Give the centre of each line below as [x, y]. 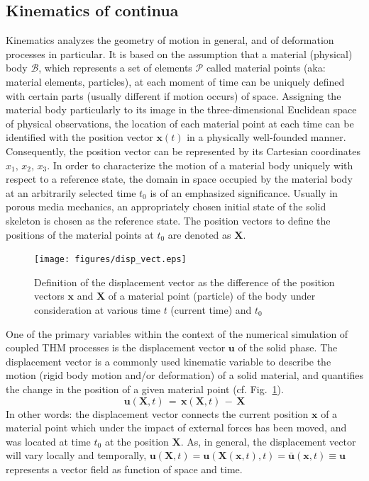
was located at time [48, 441]
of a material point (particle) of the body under [212, 296]
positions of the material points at [80, 234]
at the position [137, 441]
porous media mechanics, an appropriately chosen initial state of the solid [166, 206]
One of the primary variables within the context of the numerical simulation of [177, 333]
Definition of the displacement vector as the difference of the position [184, 282]
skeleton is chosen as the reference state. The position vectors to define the [168, 220]
